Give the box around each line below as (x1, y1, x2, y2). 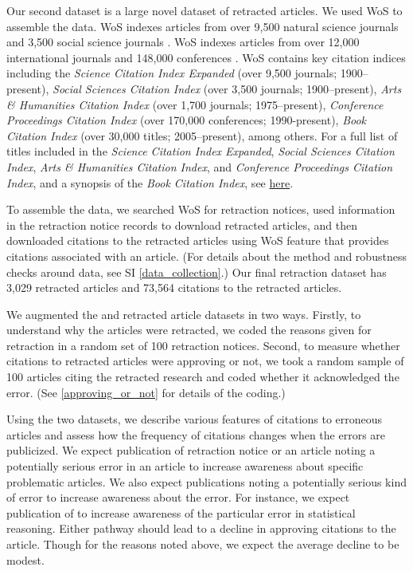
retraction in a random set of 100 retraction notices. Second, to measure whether (6, 337, 400, 353)
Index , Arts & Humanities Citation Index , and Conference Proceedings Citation (6, 158, 393, 175)
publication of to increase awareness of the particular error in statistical (6, 504, 356, 521)
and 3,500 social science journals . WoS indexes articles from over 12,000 (6, 33, 360, 50)
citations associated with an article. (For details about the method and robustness (6, 247, 407, 264)
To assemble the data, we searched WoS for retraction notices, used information (6, 201, 395, 218)
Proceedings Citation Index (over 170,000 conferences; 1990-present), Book (6, 112, 367, 128)
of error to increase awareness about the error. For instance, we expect (6, 489, 350, 506)
